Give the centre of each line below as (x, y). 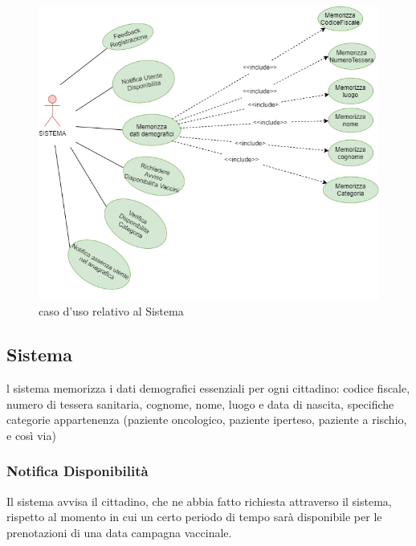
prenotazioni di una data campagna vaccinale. (119, 532)
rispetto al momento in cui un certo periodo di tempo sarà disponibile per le (194, 517)
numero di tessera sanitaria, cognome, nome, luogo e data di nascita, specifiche (200, 403)
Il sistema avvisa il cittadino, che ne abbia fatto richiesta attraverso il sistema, (199, 501)
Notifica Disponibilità (77, 471)
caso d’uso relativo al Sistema (111, 311)
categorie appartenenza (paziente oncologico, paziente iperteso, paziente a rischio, (207, 420)
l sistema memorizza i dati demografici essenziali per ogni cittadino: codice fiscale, (208, 388)
